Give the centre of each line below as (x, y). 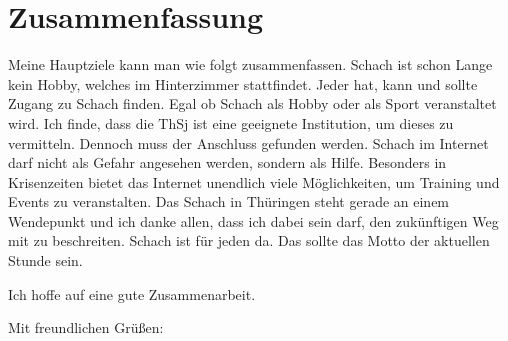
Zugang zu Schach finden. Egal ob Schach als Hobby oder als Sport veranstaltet (252, 103)
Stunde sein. (45, 260)
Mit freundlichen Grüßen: (86, 327)
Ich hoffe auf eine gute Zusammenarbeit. (132, 293)
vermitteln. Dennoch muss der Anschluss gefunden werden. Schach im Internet (248, 142)
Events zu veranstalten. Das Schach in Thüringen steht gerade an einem (229, 201)
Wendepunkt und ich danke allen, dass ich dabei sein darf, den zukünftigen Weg (253, 220)
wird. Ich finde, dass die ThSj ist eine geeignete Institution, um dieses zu (231, 122)
